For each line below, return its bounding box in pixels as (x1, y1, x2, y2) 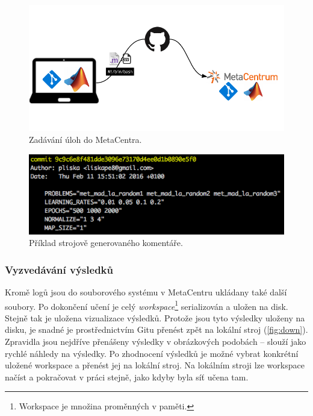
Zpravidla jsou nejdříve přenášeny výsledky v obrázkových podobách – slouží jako (5, 335, 306, 348)
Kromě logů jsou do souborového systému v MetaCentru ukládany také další (5, 285, 287, 298)
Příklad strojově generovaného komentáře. (29, 236, 183, 249)
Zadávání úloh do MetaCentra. (29, 133, 142, 146)
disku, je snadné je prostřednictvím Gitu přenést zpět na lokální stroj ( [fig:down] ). (5, 323, 308, 336)
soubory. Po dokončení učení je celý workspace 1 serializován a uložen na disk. (5, 298, 288, 312)
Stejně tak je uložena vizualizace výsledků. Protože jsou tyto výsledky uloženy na (5, 311, 305, 324)
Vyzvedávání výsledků (5, 262, 113, 277)
